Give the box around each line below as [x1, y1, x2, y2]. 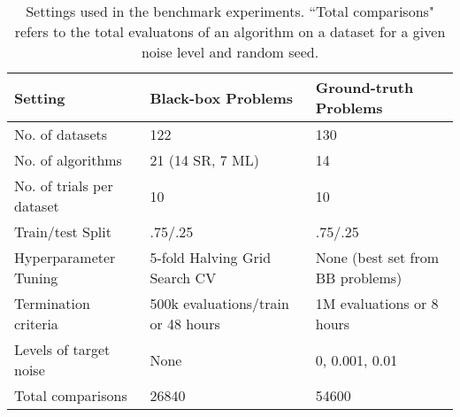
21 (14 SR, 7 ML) [149, 150, 259, 170]
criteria [14, 313, 58, 334]
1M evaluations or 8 [315, 293, 439, 313]
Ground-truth [315, 77, 414, 97]
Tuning [14, 267, 58, 288]
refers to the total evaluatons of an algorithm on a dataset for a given [14, 21, 446, 42]
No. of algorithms [14, 150, 122, 170]
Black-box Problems [149, 87, 294, 108]
